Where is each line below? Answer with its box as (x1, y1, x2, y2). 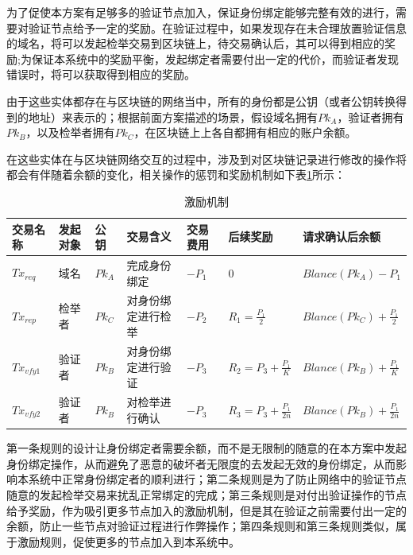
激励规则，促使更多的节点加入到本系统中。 (17, 533, 240, 549)
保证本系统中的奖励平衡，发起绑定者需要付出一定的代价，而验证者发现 (31, 50, 399, 67)
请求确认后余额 (303, 228, 381, 245)
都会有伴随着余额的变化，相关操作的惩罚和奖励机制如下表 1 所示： (6, 166, 345, 183)
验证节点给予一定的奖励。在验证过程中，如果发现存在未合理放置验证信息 (28, 19, 407, 36)
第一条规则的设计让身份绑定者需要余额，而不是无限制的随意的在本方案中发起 (6, 440, 407, 456)
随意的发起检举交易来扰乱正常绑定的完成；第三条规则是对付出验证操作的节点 (6, 486, 407, 503)
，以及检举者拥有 (25, 124, 115, 141)
